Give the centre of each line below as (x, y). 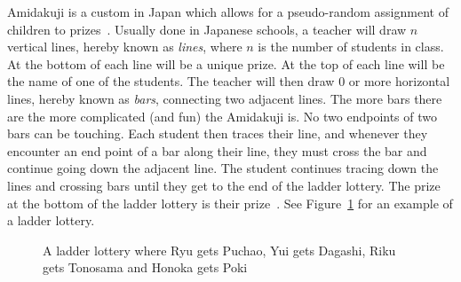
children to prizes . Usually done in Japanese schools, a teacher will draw (207, 29)
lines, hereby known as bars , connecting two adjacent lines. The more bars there (225, 98)
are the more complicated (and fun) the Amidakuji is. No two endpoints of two (223, 116)
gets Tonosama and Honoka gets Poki (145, 267)
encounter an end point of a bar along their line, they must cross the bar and (217, 150)
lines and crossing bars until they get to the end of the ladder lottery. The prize (224, 185)
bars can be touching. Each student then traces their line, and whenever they (218, 133)
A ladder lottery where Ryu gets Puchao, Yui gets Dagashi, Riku (219, 250)
